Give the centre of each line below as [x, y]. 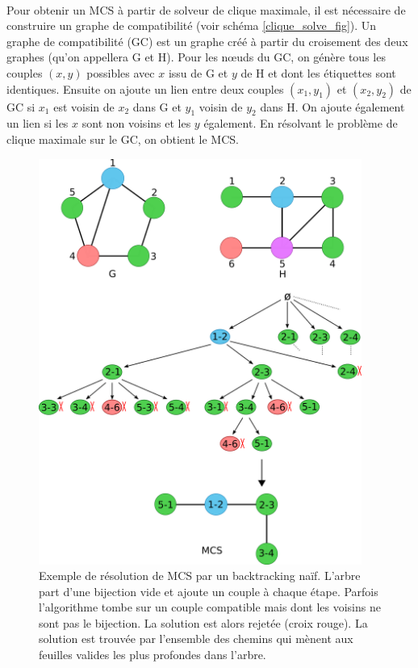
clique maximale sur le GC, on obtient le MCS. [123, 139]
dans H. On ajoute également [332, 106]
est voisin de [84, 106]
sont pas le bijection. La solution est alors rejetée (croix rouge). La [203, 622]
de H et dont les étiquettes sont [318, 72]
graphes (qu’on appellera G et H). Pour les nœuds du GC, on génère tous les [196, 57]
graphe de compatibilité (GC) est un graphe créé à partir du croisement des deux [207, 41]
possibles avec [121, 72]
